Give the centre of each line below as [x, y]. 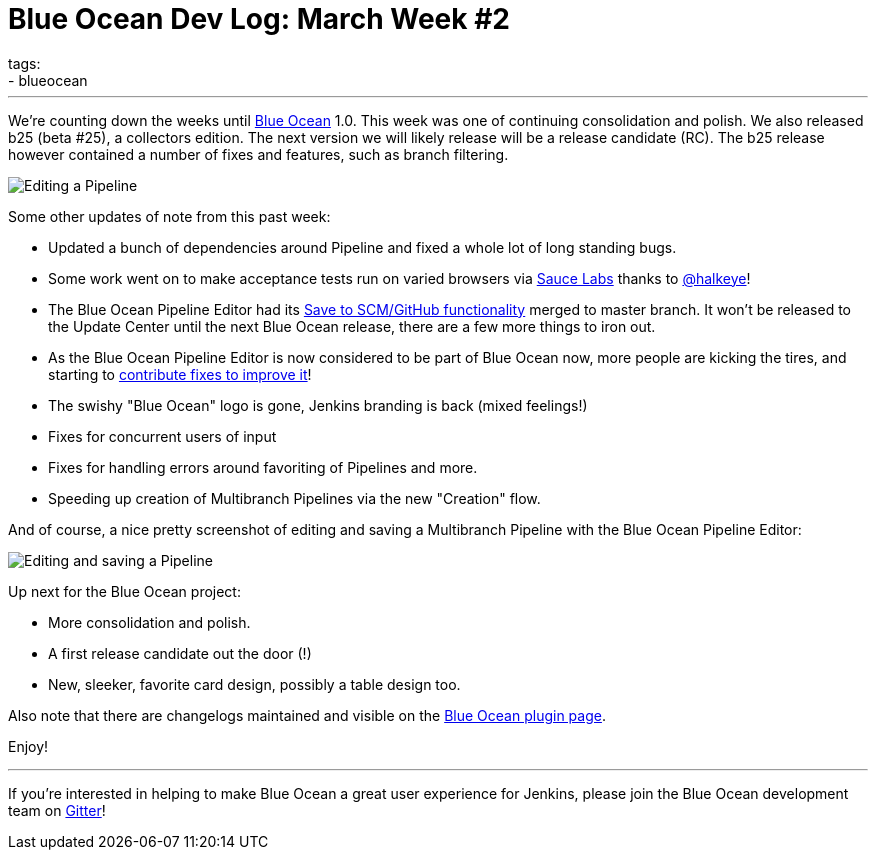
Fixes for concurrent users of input [162, 436]
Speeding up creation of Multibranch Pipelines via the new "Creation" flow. [294, 498]
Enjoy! [28, 746]
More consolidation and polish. [149, 622]
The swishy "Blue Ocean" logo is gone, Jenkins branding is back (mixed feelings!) [318, 405]
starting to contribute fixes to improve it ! [180, 374]
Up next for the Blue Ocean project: [124, 591]
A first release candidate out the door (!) [180, 653]
